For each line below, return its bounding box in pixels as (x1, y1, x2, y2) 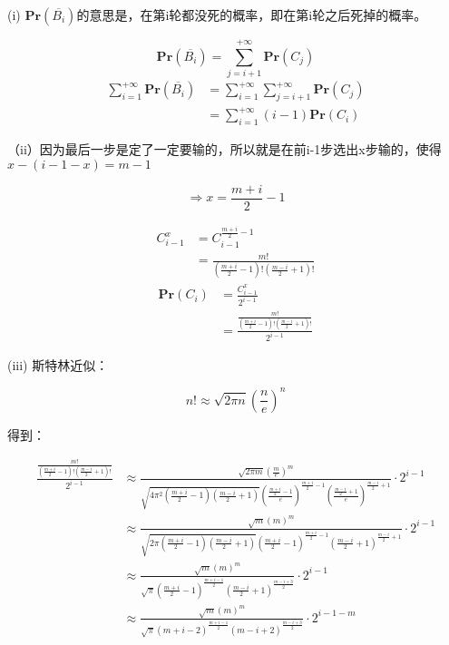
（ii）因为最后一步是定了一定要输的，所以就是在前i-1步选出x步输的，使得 (7, 140, 442, 159)
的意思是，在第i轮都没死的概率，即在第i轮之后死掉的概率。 (76, 5, 427, 24)
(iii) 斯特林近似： (7, 356, 109, 375)
